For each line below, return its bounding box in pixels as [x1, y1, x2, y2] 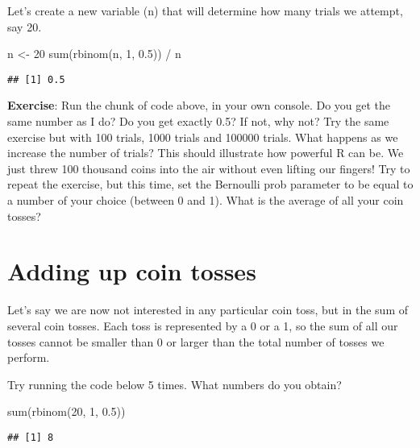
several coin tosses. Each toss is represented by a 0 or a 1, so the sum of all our [7, 317, 398, 334]
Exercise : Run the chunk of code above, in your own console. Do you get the [7, 97, 391, 114]
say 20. [7, 18, 42, 35]
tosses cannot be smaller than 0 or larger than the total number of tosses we [7, 333, 385, 350]
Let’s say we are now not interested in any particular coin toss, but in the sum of [7, 301, 408, 318]
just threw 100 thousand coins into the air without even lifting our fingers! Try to [7, 160, 410, 176]
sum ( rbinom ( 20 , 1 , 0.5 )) [7, 403, 126, 420]
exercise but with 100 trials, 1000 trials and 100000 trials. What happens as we [7, 128, 398, 145]
